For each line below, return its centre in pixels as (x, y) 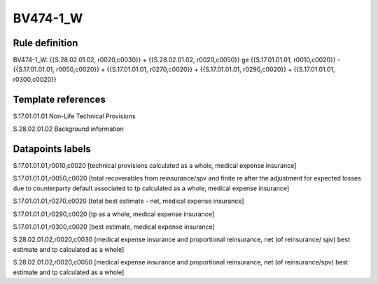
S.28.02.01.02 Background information (68, 129)
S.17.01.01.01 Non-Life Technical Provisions (74, 116)
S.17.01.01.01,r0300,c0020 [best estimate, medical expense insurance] (114, 227)
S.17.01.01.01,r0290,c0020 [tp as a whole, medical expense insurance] (114, 214)
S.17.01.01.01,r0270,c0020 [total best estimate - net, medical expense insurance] (128, 201)
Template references (59, 99)
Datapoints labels (52, 149)
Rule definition (45, 43)
